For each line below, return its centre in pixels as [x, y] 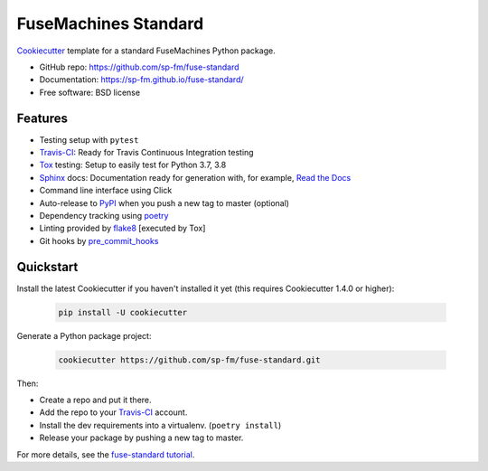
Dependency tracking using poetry [104, 215]
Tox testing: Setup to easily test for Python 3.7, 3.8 [133, 165]
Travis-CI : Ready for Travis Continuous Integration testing [146, 153]
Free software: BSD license [89, 92]
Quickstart [47, 267]
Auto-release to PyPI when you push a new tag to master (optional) [164, 203]
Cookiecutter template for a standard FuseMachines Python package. [146, 51]
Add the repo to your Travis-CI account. [113, 412]
